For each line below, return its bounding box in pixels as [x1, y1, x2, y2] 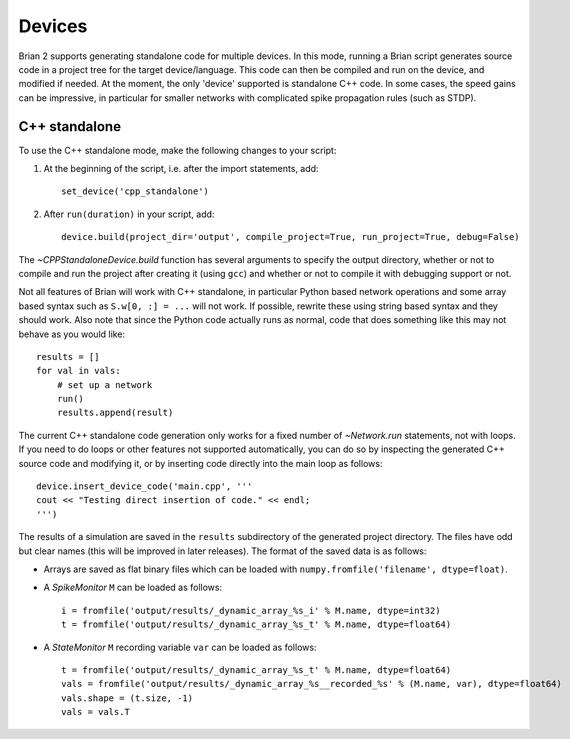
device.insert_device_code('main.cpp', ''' [36, 481, 253, 492]
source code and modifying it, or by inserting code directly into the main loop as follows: [18, 457, 383, 469]
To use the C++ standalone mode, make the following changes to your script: [18, 144, 337, 156]
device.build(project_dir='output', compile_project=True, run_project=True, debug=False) [61, 231, 520, 243]
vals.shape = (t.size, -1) [61, 692, 194, 704]
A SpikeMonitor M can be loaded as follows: [43, 581, 223, 594]
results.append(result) [56, 407, 174, 419]
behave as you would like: [18, 328, 125, 340]
